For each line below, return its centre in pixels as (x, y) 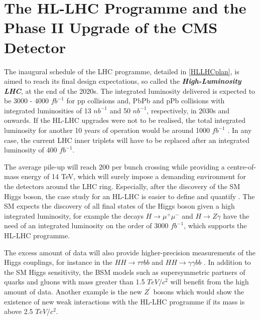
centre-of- (242, 166)
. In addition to (227, 262)
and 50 (120, 110)
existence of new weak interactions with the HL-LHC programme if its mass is (124, 301)
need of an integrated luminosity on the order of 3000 (86, 225)
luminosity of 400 (31, 150)
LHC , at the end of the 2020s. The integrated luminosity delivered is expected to (130, 91)
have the (236, 215)
